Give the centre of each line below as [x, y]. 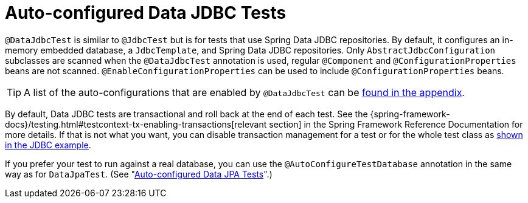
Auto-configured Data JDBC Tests [146, 13]
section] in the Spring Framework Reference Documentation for [396, 124]
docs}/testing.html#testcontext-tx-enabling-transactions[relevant [136, 124]
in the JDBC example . [48, 145]
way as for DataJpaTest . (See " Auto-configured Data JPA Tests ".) [139, 174]
